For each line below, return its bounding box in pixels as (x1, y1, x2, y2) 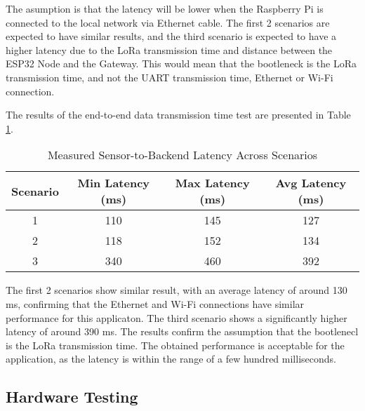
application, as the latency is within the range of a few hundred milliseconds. (6, 351, 336, 366)
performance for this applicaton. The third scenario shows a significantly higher (6, 310, 347, 325)
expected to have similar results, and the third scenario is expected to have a (6, 29, 337, 43)
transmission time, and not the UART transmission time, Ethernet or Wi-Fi (6, 69, 333, 84)
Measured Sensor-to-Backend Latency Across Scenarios (47, 147, 318, 163)
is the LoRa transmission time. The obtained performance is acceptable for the (6, 337, 345, 352)
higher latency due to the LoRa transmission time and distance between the (6, 42, 333, 57)
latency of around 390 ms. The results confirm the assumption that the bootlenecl (6, 324, 359, 339)
